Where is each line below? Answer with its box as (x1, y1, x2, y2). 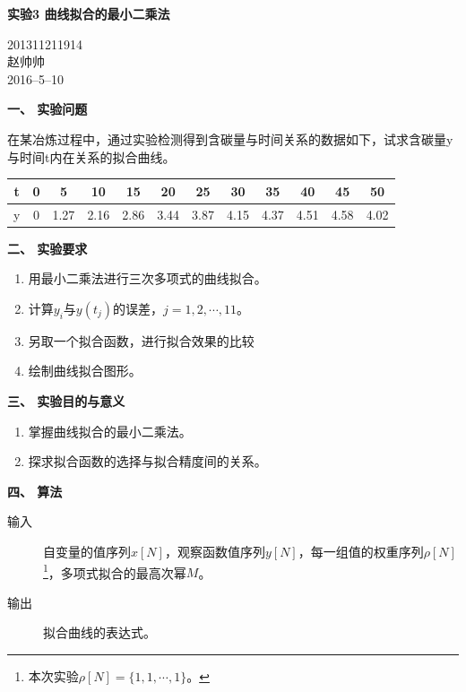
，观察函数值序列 (164, 541, 265, 560)
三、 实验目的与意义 (7, 391, 125, 410)
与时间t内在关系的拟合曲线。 (7, 147, 176, 166)
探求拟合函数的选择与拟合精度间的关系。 (28, 452, 267, 471)
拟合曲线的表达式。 (43, 623, 156, 642)
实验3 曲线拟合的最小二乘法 (7, 4, 170, 22)
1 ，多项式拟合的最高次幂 (43, 560, 186, 582)
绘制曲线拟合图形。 (28, 361, 142, 380)
